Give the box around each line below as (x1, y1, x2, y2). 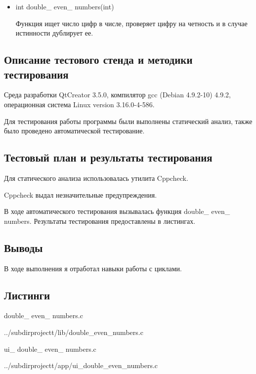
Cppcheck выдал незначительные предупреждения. (4, 189, 157, 200)
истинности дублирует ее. (15, 28, 93, 38)
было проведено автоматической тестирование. (4, 125, 145, 136)
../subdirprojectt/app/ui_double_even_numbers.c (4, 360, 158, 371)
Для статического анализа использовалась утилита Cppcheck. (4, 172, 188, 183)
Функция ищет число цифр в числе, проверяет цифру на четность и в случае (15, 18, 248, 28)
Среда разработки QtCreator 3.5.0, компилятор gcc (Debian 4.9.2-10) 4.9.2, (4, 89, 231, 100)
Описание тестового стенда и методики (4, 52, 193, 67)
